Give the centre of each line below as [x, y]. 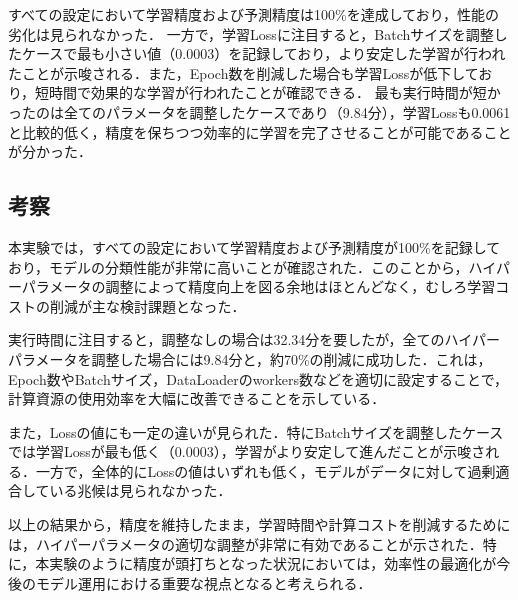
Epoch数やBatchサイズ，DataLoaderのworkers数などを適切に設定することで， [258, 378]
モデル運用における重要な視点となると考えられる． [203, 582]
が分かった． [50, 151]
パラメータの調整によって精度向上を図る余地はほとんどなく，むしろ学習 [258, 286]
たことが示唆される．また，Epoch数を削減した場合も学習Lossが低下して [243, 72]
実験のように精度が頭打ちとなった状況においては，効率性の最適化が [273, 563]
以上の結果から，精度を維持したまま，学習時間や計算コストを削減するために [259, 524]
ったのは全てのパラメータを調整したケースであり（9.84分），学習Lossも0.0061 [259, 111]
